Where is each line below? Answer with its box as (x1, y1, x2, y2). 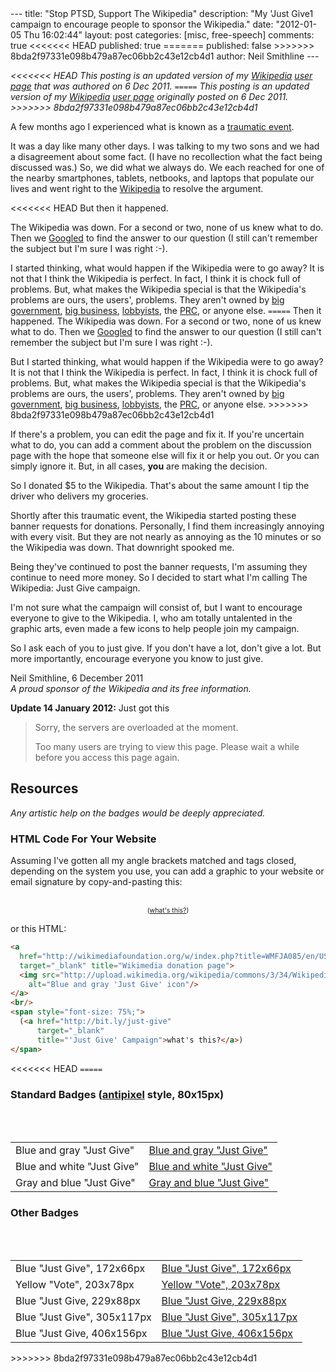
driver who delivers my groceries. (10, 490, 149, 502)
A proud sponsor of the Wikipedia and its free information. (10, 683, 252, 694)
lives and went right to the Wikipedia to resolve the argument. (10, 183, 264, 194)
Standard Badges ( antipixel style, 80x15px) (10, 1087, 225, 1101)
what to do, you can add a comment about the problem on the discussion (10, 439, 312, 451)
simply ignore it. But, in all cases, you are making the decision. (10, 460, 268, 472)
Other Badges (10, 1205, 79, 1219)
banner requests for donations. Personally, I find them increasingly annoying (10, 520, 325, 532)
